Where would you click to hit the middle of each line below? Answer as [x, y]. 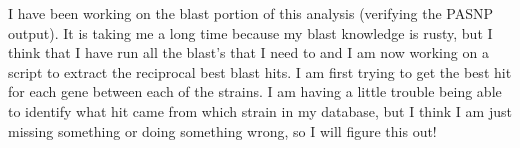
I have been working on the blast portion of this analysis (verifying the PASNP [251, 13]
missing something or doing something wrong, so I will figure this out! [222, 130]
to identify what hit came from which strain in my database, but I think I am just [260, 110]
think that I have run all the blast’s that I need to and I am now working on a [248, 52]
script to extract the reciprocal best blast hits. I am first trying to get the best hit [260, 71]
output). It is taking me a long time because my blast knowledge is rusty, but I [250, 32]
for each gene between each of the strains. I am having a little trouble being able [255, 91]
